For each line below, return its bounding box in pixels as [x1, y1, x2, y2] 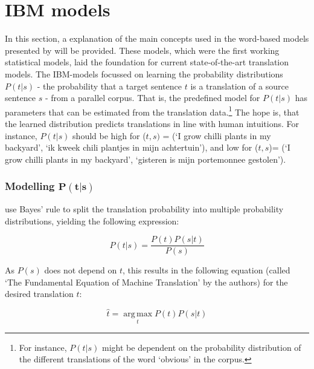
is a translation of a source [190, 79, 289, 92]
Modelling [5, 178, 55, 194]
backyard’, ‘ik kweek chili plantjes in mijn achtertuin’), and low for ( [5, 141, 258, 154]
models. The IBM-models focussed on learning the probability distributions [5, 67, 283, 80]
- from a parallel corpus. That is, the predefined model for [45, 91, 260, 104]
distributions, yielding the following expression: [5, 214, 179, 227]
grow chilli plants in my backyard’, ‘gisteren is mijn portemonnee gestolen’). [5, 152, 286, 165]
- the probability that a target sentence [37, 79, 182, 92]
